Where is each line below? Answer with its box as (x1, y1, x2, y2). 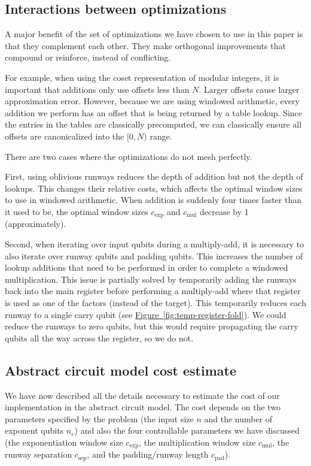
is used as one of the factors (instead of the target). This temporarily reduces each (5, 296, 306, 308)
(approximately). (5, 217, 66, 230)
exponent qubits (5, 424, 64, 437)
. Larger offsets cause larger (199, 83, 300, 95)
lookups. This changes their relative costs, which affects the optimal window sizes (5, 181, 303, 194)
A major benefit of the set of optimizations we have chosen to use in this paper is (5, 28, 303, 40)
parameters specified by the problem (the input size (5, 412, 194, 425)
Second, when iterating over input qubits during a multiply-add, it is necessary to (5, 237, 304, 250)
